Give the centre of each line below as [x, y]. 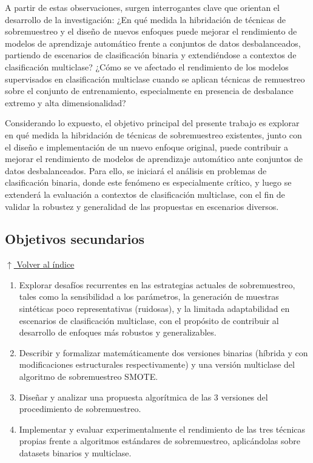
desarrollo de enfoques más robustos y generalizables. [118, 332]
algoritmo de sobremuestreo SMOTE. [89, 377]
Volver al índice [45, 264]
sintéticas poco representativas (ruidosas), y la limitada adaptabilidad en [154, 309]
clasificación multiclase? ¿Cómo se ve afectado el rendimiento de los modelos [147, 66]
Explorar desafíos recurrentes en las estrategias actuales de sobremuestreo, [157, 284]
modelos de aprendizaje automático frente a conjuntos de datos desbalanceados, [153, 43]
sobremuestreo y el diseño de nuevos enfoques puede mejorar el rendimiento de [151, 31]
